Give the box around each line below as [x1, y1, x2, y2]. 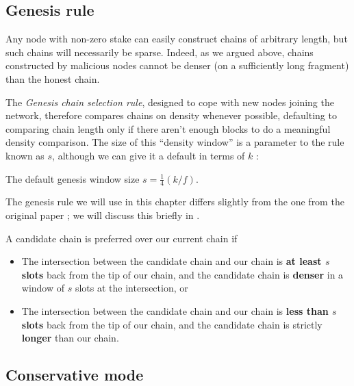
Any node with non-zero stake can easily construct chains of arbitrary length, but [5, 31, 348, 46]
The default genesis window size [5, 171, 140, 185]
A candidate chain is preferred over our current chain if [5, 231, 238, 245]
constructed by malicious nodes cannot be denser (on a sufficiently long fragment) [5, 58, 349, 73]
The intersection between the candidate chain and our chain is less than [21, 303, 329, 318]
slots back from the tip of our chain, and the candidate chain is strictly [21, 317, 323, 331]
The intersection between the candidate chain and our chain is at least [21, 254, 322, 268]
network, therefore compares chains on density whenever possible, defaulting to [5, 108, 337, 123]
